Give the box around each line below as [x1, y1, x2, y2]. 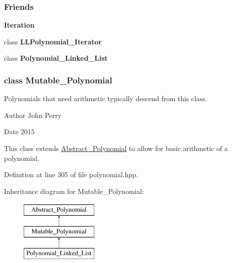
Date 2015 [4, 126, 35, 137]
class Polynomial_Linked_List [4, 53, 108, 63]
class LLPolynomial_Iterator [4, 36, 102, 46]
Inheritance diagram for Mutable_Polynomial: [4, 186, 144, 196]
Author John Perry [4, 110, 62, 120]
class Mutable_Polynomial [4, 74, 113, 86]
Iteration [4, 20, 35, 30]
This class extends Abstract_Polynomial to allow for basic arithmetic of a [4, 143, 228, 153]
